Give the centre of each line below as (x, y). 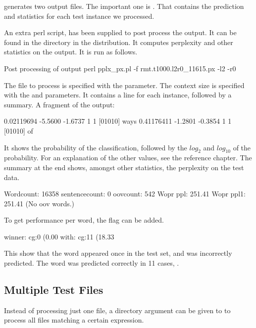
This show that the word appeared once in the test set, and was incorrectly (118, 253)
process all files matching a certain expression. (74, 320)
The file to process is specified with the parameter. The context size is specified (124, 85)
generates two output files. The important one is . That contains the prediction (124, 6)
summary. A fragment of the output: (59, 104)
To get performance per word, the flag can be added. (84, 220)
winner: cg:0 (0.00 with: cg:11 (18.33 (59, 236)
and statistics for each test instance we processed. (79, 16)
